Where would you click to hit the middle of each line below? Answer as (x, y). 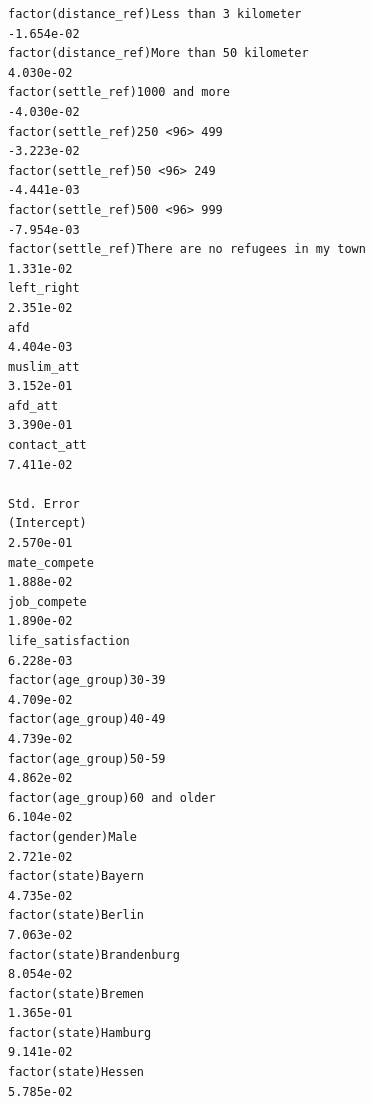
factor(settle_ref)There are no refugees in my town (187, 249)
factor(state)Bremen (76, 993)
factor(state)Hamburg (80, 1032)
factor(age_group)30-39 (87, 680)
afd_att (33, 405)
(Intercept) (47, 523)
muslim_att (44, 366)
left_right (44, 288)
